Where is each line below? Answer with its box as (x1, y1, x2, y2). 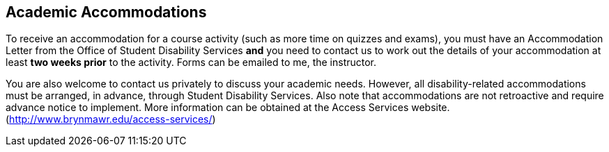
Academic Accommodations (6, 3, 207, 21)
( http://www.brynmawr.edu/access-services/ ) (6, 113, 216, 126)
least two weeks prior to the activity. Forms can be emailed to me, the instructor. (6, 56, 377, 69)
